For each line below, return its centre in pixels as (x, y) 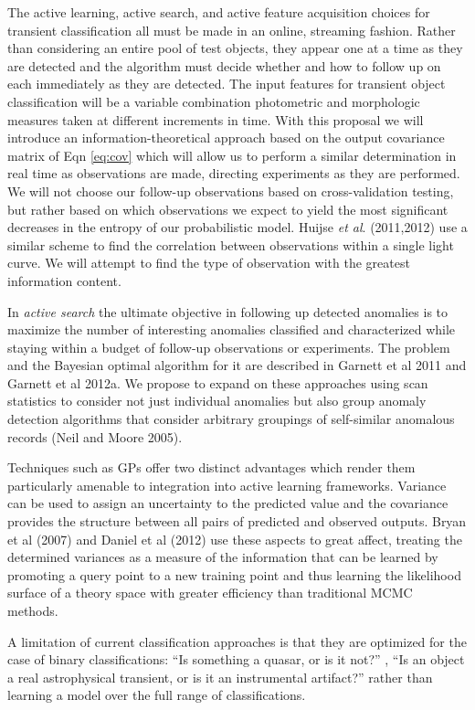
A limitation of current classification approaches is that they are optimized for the (237, 641)
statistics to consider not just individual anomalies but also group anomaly (217, 401)
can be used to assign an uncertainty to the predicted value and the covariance (228, 503)
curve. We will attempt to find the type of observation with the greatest (209, 263)
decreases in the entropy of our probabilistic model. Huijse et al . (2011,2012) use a (237, 227)
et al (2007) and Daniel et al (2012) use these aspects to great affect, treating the (235, 539)
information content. (64, 280)
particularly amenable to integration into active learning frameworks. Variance (227, 485)
